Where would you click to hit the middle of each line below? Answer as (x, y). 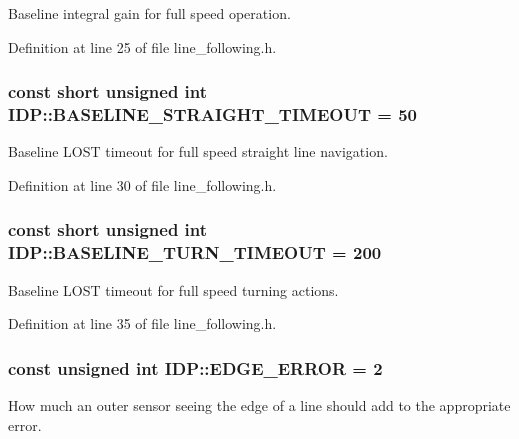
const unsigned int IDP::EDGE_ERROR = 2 (195, 367)
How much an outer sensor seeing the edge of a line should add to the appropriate (259, 405)
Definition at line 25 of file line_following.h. (142, 46)
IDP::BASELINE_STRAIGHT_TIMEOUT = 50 (212, 114)
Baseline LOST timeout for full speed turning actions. (173, 289)
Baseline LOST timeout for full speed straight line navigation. (198, 151)
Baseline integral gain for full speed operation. (149, 13)
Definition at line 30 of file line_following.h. (142, 184)
